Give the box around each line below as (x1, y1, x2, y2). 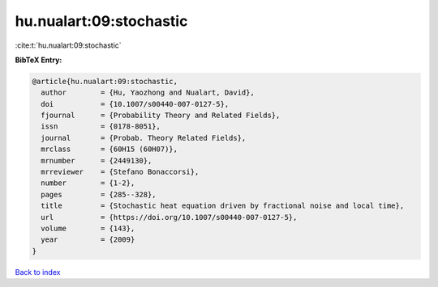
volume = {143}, (41, 224, 135, 233)
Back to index (15, 267, 61, 276)
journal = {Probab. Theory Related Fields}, (41, 133, 247, 142)
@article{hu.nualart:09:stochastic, (32, 77, 178, 86)
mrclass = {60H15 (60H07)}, (41, 145, 178, 154)
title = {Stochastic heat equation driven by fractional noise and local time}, (41, 201, 405, 210)
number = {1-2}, (41, 179, 135, 188)
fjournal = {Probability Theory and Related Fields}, (41, 111, 281, 120)
